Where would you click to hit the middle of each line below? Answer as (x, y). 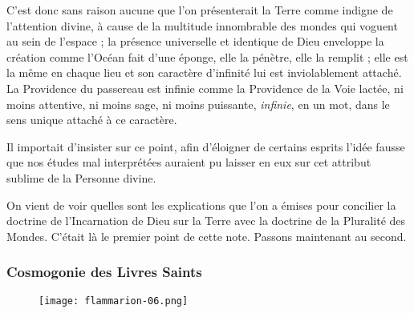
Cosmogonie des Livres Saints (104, 272)
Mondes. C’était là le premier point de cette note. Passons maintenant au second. (207, 236)
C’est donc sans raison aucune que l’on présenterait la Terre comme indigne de (200, 10)
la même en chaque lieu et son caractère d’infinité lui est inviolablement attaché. (204, 72)
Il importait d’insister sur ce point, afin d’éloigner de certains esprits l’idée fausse (206, 146)
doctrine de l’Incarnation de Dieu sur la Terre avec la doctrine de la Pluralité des (206, 221)
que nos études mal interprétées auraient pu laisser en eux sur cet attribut (189, 162)
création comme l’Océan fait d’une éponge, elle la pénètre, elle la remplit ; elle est (207, 56)
